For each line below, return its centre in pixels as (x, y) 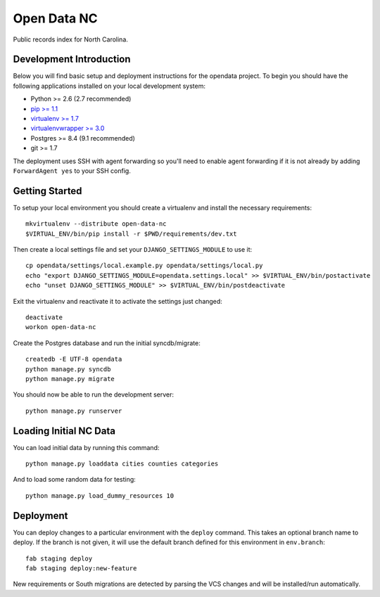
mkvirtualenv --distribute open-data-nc (96, 224)
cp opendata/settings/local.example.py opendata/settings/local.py (144, 266)
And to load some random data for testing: (75, 480)
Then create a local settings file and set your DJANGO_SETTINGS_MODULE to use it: (133, 250)
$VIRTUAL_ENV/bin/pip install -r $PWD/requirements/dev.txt (131, 233)
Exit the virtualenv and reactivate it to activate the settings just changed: (118, 301)
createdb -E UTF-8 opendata (74, 359)
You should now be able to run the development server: (94, 394)
